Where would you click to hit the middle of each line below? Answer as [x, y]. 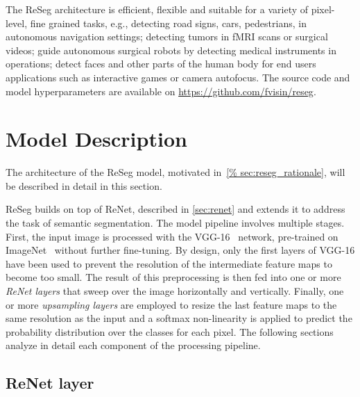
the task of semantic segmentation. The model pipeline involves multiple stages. [175, 223]
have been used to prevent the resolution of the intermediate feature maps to [169, 263]
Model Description [96, 139]
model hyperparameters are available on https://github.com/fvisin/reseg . [161, 91]
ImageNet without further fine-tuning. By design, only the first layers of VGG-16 [180, 250]
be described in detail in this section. [84, 185]
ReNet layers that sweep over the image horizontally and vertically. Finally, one [175, 291]
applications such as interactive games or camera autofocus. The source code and [178, 77]
